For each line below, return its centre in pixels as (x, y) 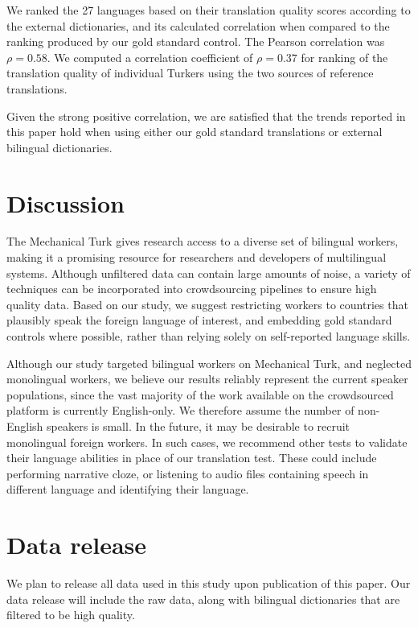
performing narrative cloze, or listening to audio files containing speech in (188, 473)
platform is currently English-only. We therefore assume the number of (180, 410)
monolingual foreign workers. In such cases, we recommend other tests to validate (207, 442)
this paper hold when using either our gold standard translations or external (195, 132)
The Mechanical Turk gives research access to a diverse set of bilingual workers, (203, 241)
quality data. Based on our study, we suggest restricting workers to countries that (207, 304)
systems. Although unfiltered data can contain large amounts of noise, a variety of (209, 273)
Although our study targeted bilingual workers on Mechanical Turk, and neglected (209, 363)
